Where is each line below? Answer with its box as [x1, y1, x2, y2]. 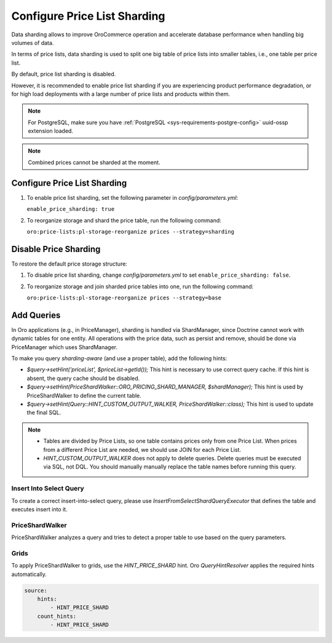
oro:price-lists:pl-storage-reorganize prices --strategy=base [26, 294, 221, 301]
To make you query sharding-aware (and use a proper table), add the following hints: [11, 355, 227, 362]
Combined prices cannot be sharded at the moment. [28, 159, 160, 166]
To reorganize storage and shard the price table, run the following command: [26, 216, 221, 224]
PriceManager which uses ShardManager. [11, 343, 118, 350]
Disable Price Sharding [11, 243, 101, 254]
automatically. [11, 570, 47, 578]
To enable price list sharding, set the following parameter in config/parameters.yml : [26, 194, 239, 201]
